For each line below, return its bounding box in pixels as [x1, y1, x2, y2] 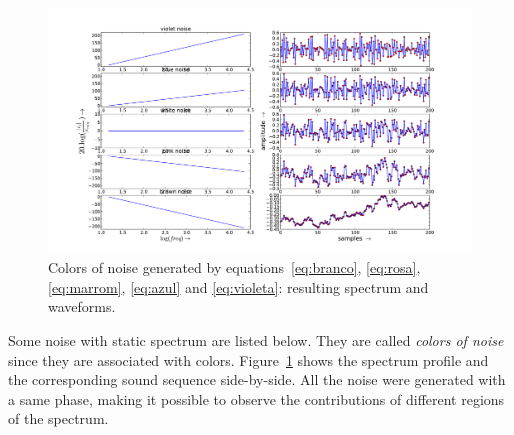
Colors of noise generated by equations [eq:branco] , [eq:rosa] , [48, 257, 421, 278]
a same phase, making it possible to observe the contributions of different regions [8, 388, 505, 409]
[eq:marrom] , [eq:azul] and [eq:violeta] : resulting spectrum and [48, 276, 429, 297]
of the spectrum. [8, 408, 109, 429]
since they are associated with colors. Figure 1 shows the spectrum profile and [8, 349, 489, 370]
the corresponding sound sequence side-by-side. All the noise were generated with [8, 369, 506, 390]
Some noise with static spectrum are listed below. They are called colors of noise [8, 329, 504, 350]
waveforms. [48, 296, 116, 317]
